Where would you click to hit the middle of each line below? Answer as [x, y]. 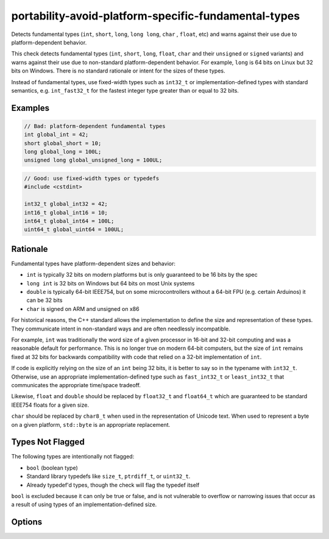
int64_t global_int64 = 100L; [69, 221]
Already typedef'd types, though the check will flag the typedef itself [113, 485]
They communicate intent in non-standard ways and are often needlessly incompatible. [121, 329]
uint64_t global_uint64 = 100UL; [74, 230]
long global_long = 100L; [63, 152]
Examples [30, 108]
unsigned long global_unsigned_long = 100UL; [93, 160]
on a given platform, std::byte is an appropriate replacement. [91, 424]
